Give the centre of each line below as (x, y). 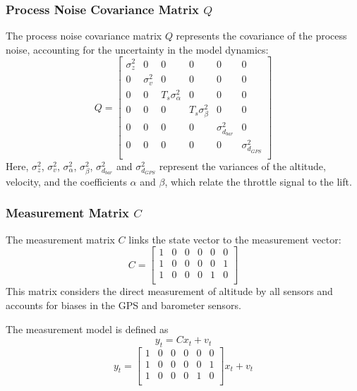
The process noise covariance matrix (84, 36)
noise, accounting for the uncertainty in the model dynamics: (137, 49)
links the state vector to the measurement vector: (235, 239)
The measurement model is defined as (87, 329)
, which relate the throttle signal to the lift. (258, 181)
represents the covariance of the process (261, 36)
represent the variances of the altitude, (242, 166)
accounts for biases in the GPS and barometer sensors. (123, 305)
